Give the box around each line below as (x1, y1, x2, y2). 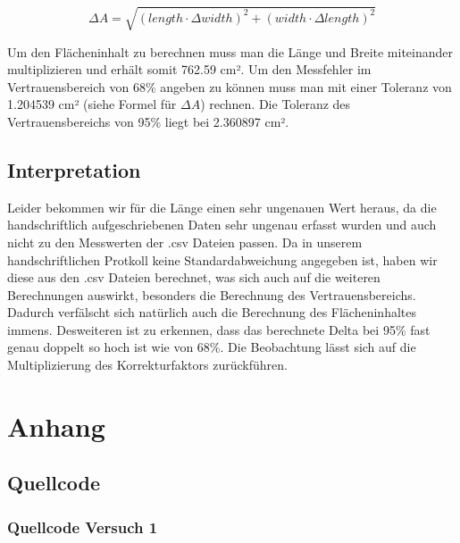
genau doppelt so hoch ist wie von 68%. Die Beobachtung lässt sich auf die (7, 338, 416, 356)
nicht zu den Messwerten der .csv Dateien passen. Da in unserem (7, 232, 363, 251)
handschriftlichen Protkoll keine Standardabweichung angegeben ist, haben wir (7, 250, 438, 269)
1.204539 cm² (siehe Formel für (7, 95, 177, 113)
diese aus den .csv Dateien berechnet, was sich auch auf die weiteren (7, 268, 381, 287)
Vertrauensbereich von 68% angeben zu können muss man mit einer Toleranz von (7, 77, 452, 96)
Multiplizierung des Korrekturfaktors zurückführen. (7, 355, 288, 374)
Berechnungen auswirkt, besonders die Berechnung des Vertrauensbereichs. (7, 285, 416, 304)
